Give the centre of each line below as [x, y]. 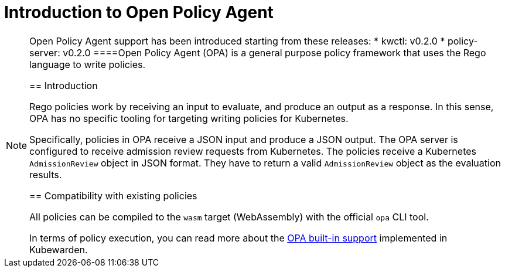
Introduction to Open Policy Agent [139, 12]
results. [46, 174]
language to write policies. [88, 64]
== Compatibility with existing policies [113, 195]
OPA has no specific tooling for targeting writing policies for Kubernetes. [189, 118]
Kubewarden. [59, 249]
